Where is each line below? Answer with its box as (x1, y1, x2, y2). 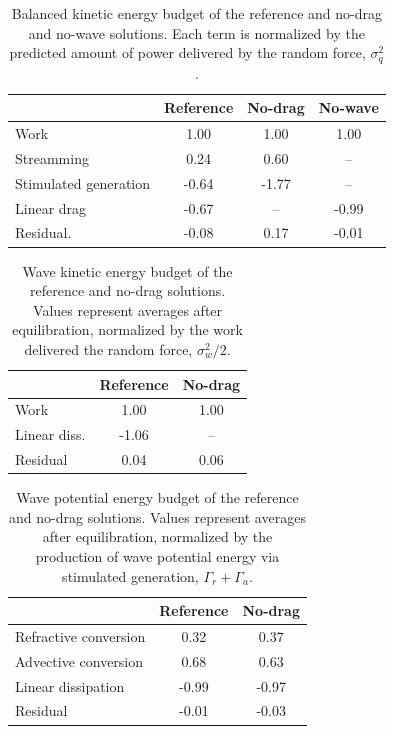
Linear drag (15, 197, 87, 218)
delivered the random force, (24, 338, 193, 359)
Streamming (15, 147, 89, 168)
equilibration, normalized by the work (12, 319, 243, 340)
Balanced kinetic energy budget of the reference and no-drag (11, 3, 382, 23)
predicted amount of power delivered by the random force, (9, 42, 366, 63)
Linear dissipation (15, 675, 125, 696)
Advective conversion (15, 650, 144, 671)
